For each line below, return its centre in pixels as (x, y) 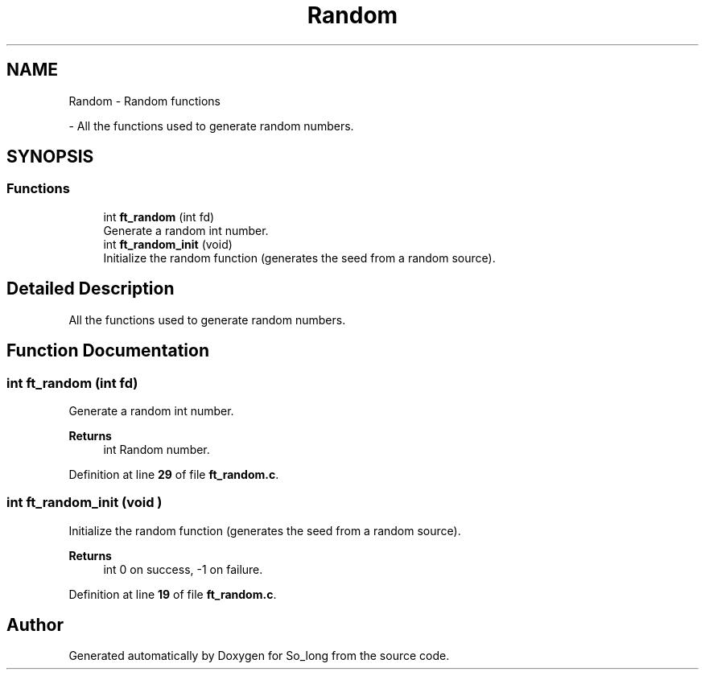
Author (35, 625)
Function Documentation (108, 351)
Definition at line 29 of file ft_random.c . (174, 474)
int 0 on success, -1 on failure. (183, 569)
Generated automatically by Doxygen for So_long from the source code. (259, 656)
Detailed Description (91, 289)
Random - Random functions (145, 101)
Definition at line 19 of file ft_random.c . (173, 594)
